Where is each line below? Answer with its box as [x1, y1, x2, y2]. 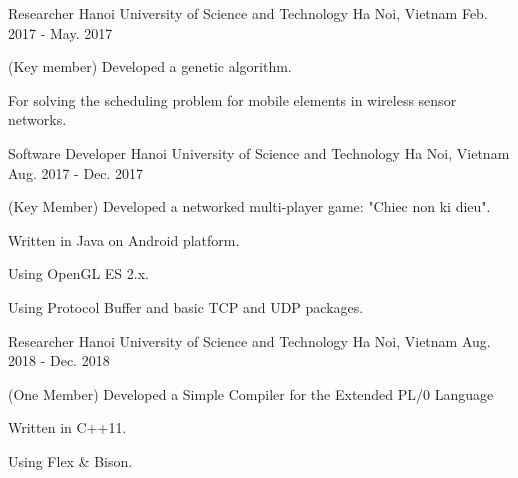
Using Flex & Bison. [8, 450, 133, 471]
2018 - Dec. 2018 [8, 350, 110, 371]
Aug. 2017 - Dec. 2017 [8, 162, 144, 183]
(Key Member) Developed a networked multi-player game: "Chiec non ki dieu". [8, 196, 491, 217]
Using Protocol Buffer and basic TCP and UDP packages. [8, 296, 364, 317]
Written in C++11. [8, 417, 127, 438]
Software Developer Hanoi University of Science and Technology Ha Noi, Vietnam [8, 142, 510, 163]
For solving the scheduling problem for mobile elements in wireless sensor [8, 89, 457, 110]
